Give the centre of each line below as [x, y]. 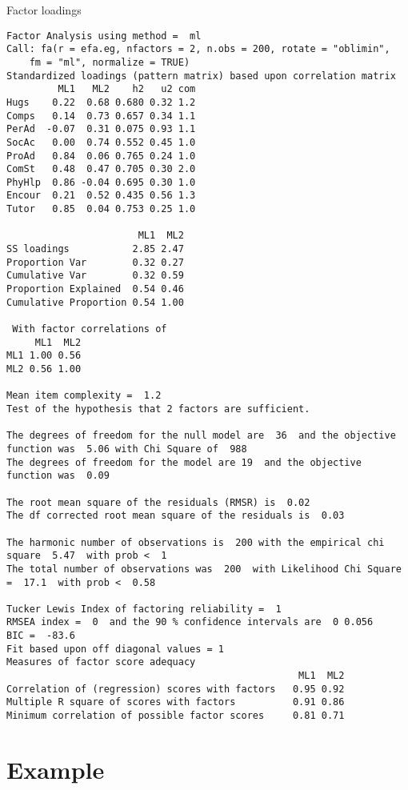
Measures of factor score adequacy [101, 662]
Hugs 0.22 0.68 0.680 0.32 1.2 [101, 102]
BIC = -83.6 [41, 636]
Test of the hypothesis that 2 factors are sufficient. [158, 409]
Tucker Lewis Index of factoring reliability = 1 [144, 609]
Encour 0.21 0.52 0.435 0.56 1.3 [101, 196]
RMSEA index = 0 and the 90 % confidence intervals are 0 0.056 [190, 622]
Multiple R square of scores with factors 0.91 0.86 [176, 702]
